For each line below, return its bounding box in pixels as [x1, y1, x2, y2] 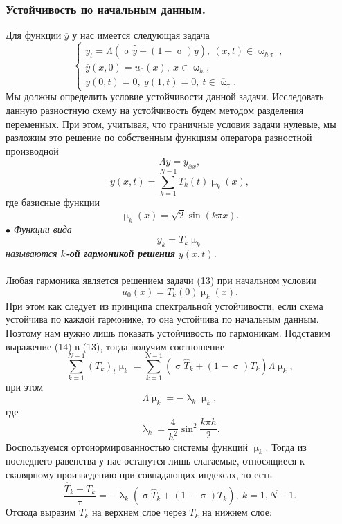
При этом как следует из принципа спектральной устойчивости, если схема [6, 298, 323, 312]
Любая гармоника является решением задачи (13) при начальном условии [6, 273, 316, 288]
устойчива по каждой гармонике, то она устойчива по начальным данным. [6, 312, 319, 326]
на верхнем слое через [91, 505, 186, 519]
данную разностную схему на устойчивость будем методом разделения [6, 102, 304, 117]
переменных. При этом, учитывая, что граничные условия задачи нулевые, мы [6, 116, 336, 131]
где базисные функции [6, 195, 100, 209]
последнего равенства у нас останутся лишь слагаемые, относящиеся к [6, 453, 305, 468]
